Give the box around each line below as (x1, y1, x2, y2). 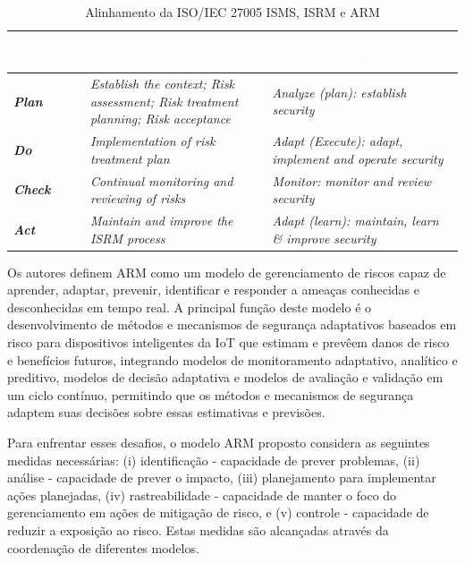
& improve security (272, 228, 376, 247)
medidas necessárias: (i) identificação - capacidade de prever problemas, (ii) (7, 450, 420, 469)
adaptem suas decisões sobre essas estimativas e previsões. (7, 403, 325, 422)
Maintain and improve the (89, 210, 233, 229)
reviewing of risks (89, 189, 186, 208)
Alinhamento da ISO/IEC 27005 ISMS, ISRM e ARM (85, 3, 380, 21)
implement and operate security (272, 149, 444, 167)
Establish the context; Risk (89, 74, 235, 93)
